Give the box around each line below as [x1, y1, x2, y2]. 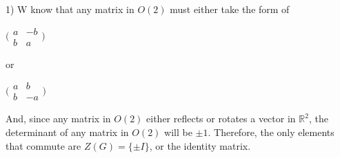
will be [164, 124, 192, 139]
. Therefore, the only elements [208, 124, 334, 139]
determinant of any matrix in [6, 124, 129, 139]
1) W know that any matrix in [6, 2, 134, 16]
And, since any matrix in [6, 111, 111, 126]
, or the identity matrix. [149, 138, 251, 153]
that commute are [6, 138, 81, 153]
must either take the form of [170, 2, 290, 16]
